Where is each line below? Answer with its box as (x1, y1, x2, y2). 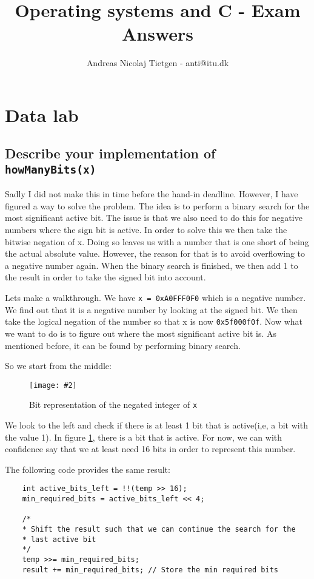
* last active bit (22, 535, 96, 544)
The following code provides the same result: (5, 462, 170, 475)
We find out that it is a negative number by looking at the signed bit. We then (5, 303, 298, 316)
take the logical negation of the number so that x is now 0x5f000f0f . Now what (5, 315, 302, 328)
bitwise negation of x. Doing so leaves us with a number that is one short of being (5, 235, 309, 248)
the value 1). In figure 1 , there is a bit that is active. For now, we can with (5, 430, 282, 443)
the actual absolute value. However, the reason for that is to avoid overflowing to (5, 247, 306, 260)
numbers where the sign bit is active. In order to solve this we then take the (5, 223, 287, 236)
